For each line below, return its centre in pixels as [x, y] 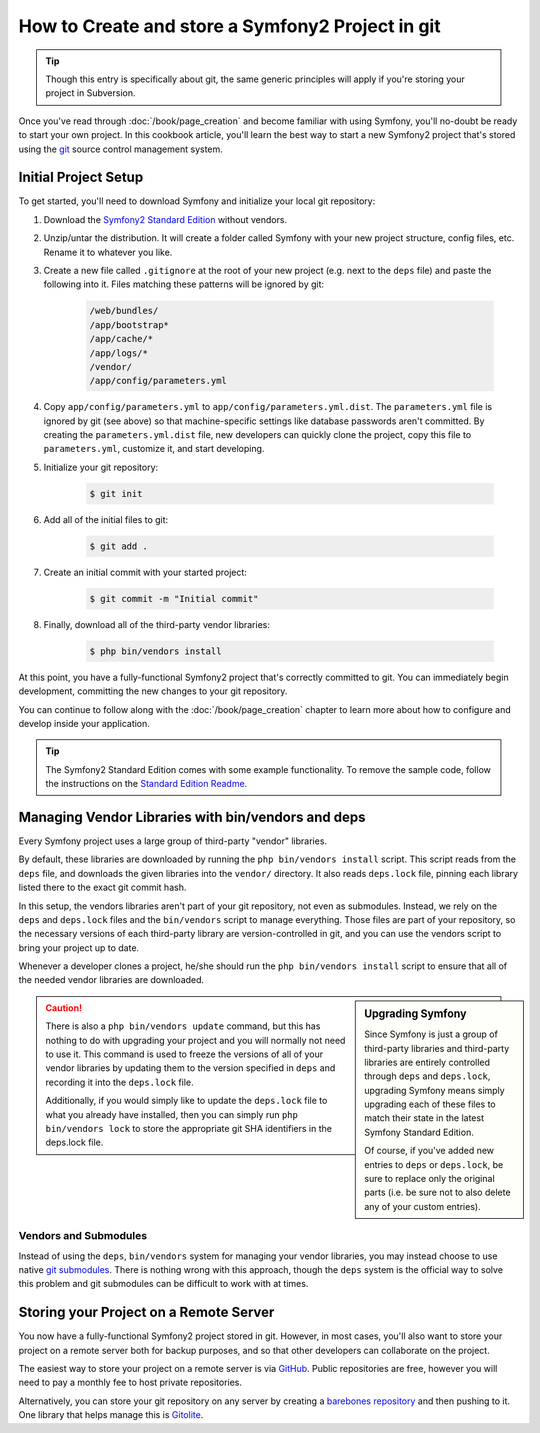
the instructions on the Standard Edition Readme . [146, 784]
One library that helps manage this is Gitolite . [111, 1415]
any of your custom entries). [422, 1206]
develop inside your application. [84, 723]
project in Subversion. [90, 93]
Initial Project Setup [81, 177]
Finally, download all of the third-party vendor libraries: [156, 624]
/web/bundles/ [124, 311]
